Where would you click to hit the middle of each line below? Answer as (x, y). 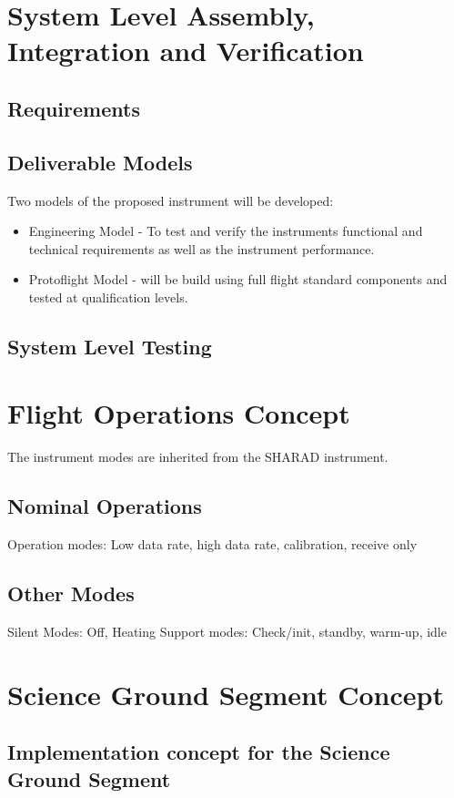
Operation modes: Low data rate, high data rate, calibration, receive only (212, 544)
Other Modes (71, 593)
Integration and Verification (186, 51)
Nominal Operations (105, 506)
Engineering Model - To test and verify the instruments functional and (226, 231)
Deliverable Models (100, 162)
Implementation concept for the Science (199, 752)
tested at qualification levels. (108, 297)
